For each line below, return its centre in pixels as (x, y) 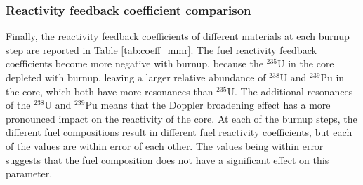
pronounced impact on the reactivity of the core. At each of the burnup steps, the (181, 118)
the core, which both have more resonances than (110, 91)
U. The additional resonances (290, 91)
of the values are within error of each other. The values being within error (165, 145)
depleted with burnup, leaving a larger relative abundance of (136, 77)
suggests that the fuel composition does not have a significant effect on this (167, 159)
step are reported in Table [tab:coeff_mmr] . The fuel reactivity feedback (161, 49)
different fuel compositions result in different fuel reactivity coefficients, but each (179, 132)
